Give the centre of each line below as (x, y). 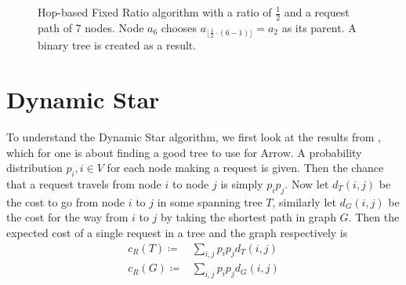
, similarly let (304, 201)
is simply (242, 183)
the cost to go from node (65, 201)
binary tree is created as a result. (117, 45)
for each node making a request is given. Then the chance (245, 168)
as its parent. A (319, 27)
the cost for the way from (67, 217)
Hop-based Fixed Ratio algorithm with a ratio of (155, 12)
